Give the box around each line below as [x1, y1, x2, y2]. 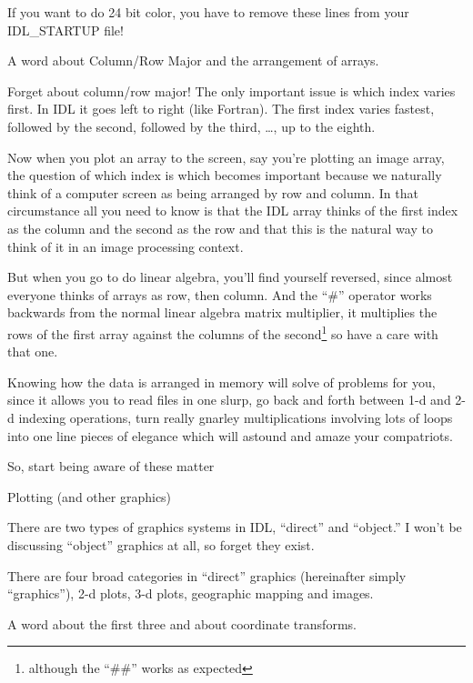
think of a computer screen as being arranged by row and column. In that [7, 183, 418, 202]
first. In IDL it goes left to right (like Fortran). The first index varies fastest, [7, 99, 435, 118]
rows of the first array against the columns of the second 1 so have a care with [7, 321, 438, 343]
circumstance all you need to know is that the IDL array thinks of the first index [7, 201, 458, 220]
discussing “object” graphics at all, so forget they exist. [7, 535, 315, 554]
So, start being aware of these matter [7, 457, 215, 476]
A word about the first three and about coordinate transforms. [7, 614, 357, 633]
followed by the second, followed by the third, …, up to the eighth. [7, 116, 376, 136]
